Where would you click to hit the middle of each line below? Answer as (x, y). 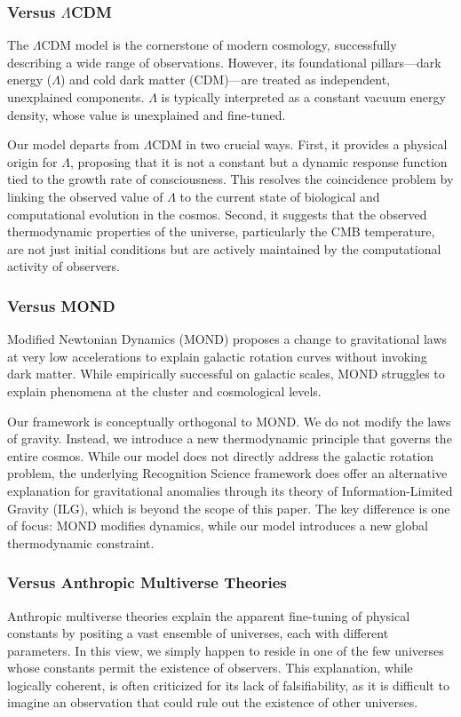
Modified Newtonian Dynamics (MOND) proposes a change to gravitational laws (227, 339)
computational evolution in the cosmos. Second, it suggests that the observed (217, 214)
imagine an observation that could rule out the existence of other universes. (213, 702)
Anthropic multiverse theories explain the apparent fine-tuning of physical (209, 615)
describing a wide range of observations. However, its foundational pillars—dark (224, 62)
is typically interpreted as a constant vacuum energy (303, 97)
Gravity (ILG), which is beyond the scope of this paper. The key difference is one (229, 508)
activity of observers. (64, 266)
